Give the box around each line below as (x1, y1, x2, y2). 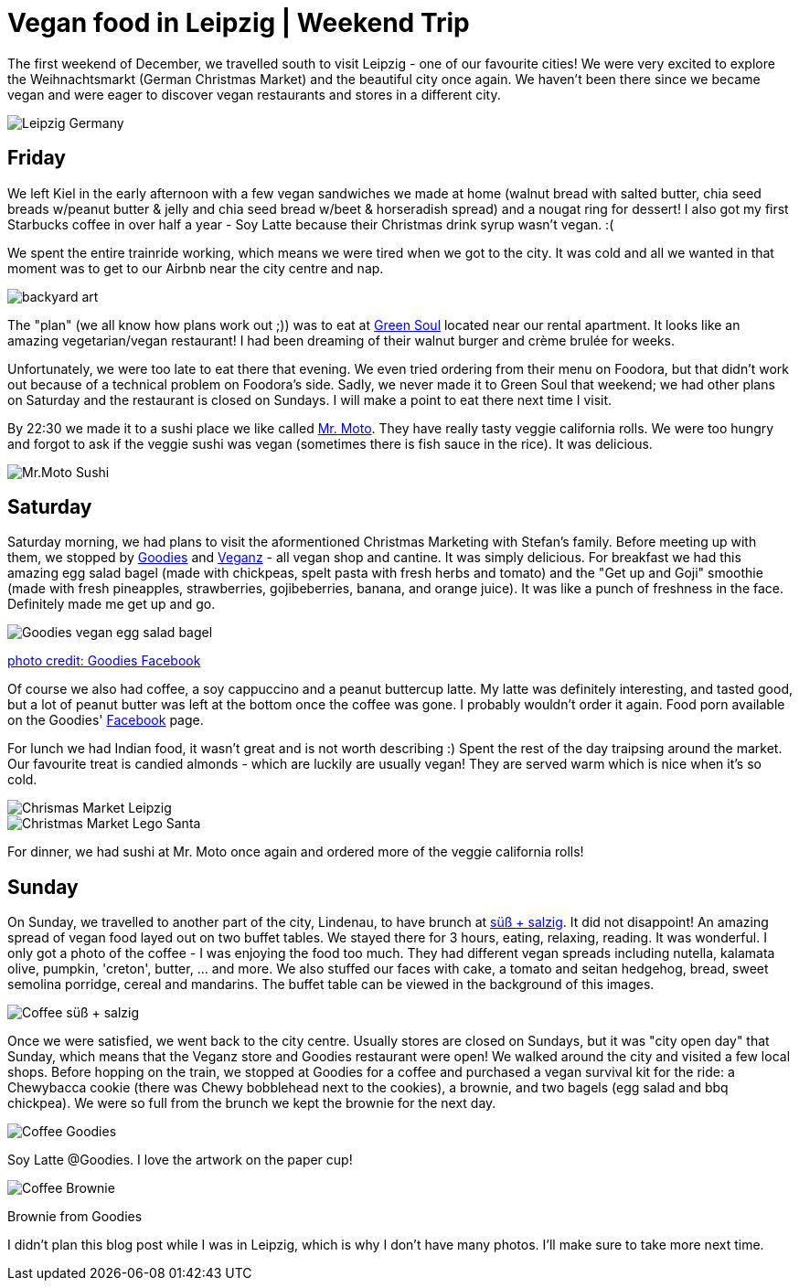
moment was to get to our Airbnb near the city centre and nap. (7, 260, 384, 276)
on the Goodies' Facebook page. (7, 712, 204, 729)
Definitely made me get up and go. (7, 596, 216, 612)
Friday (7, 146, 66, 170)
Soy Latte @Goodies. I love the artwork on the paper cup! (7, 1152, 353, 1168)
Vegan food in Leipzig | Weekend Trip (7, 7, 470, 38)
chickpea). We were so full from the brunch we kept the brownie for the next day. (7, 1095, 496, 1112)
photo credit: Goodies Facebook (7, 653, 201, 669)
